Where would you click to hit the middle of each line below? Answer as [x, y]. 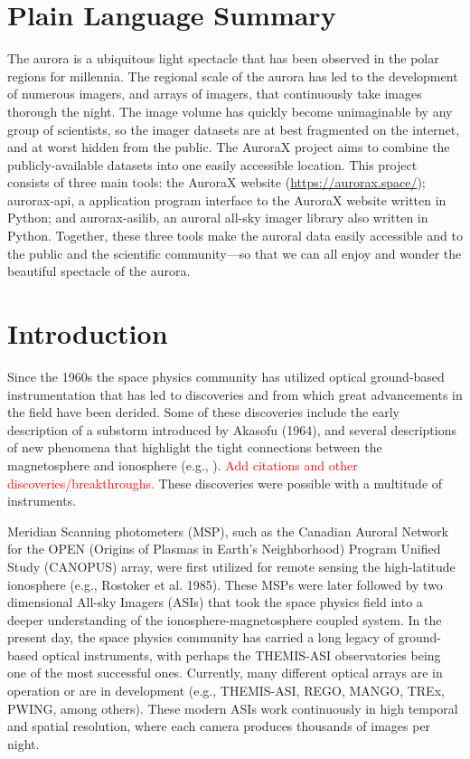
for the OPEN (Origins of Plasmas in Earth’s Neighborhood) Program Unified [224, 549]
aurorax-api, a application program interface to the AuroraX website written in [227, 199]
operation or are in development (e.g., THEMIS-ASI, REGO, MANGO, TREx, [226, 691]
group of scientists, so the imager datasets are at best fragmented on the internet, [234, 129]
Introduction [88, 333]
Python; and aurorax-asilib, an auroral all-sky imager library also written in [218, 218]
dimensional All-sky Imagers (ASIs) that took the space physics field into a [215, 602]
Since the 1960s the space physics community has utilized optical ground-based [226, 376]
